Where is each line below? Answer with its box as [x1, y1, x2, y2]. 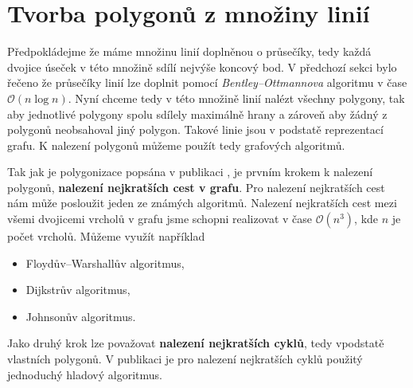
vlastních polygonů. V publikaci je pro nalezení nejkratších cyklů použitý [7, 351, 363, 367]
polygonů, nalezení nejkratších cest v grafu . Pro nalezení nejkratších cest [7, 178, 385, 195]
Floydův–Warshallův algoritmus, [25, 254, 185, 271]
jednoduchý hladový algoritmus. [7, 366, 162, 382]
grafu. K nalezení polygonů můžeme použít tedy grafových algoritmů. [7, 136, 345, 153]
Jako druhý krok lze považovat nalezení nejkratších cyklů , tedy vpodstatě [7, 335, 384, 351]
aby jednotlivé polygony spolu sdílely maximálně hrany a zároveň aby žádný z [7, 105, 388, 122]
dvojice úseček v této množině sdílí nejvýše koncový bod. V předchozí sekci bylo [7, 58, 397, 75]
